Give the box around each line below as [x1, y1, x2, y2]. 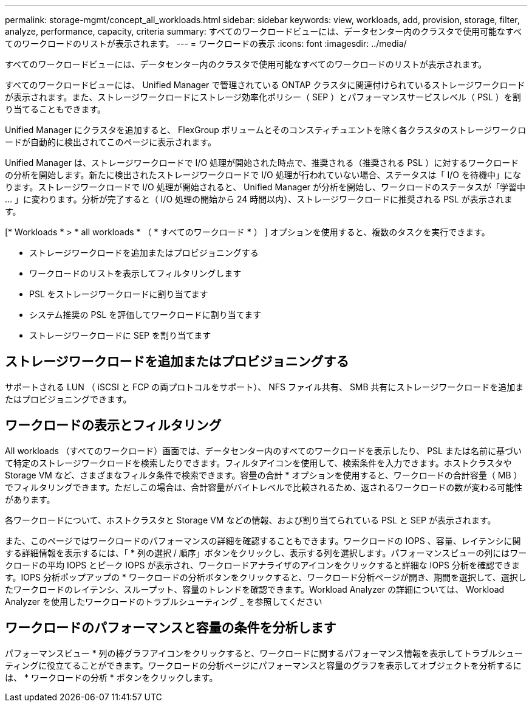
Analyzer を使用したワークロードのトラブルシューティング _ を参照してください [5, 596, 322, 607]
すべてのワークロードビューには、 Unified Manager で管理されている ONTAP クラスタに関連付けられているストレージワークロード [5, 80, 525, 90]
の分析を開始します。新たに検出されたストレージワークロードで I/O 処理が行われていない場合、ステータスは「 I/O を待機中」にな [5, 170, 521, 180]
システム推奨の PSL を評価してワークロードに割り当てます [29, 309, 262, 320]
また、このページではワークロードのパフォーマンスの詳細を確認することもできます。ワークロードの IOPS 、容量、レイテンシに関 [5, 535, 521, 546]
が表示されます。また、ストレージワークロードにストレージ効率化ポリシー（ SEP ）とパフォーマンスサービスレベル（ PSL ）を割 [5, 92, 521, 102]
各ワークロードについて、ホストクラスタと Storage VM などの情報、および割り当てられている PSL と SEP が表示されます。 [5, 514, 496, 525]
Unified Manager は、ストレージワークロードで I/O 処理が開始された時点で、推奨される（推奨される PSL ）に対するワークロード [5, 157, 519, 168]
